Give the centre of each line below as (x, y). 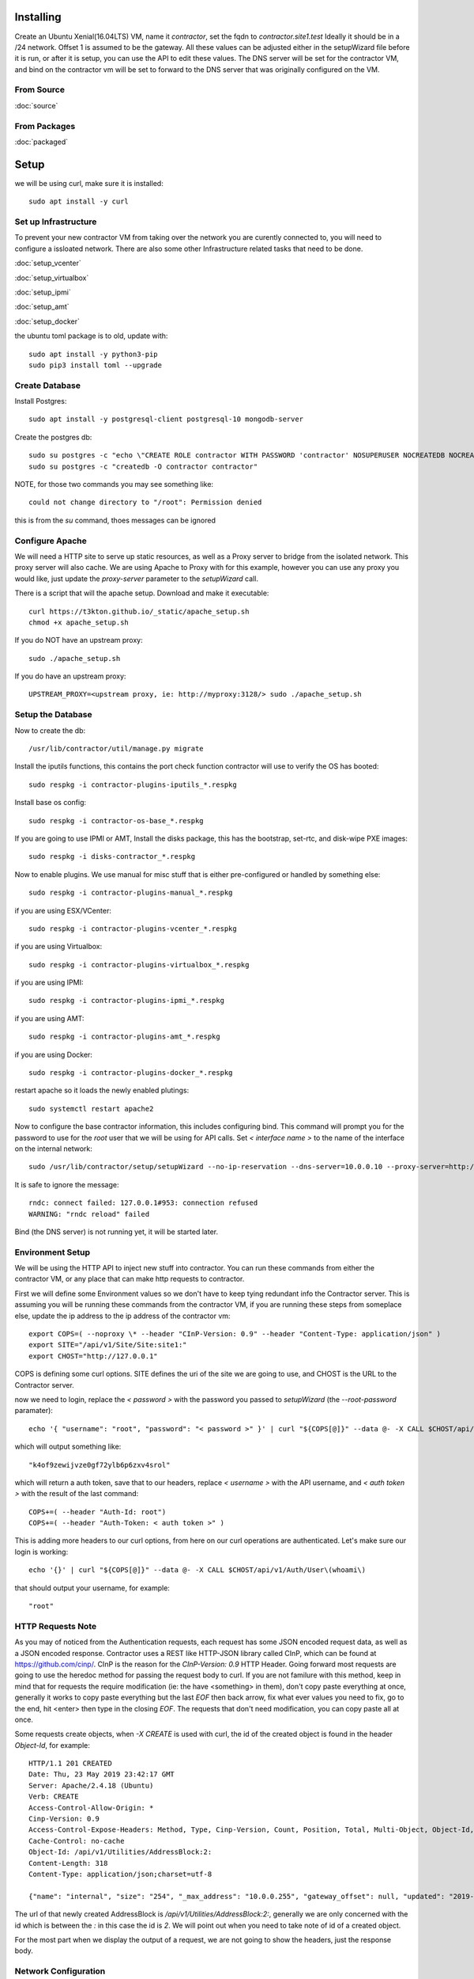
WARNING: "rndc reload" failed (89, 1214)
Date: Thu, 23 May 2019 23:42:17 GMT (102, 1774)
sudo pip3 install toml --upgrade (95, 365)
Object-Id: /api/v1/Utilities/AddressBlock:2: (120, 1852)
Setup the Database (53, 715)
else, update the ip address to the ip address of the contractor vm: (122, 1316)
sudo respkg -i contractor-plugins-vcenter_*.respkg (133, 929)
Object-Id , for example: (52, 1745)
